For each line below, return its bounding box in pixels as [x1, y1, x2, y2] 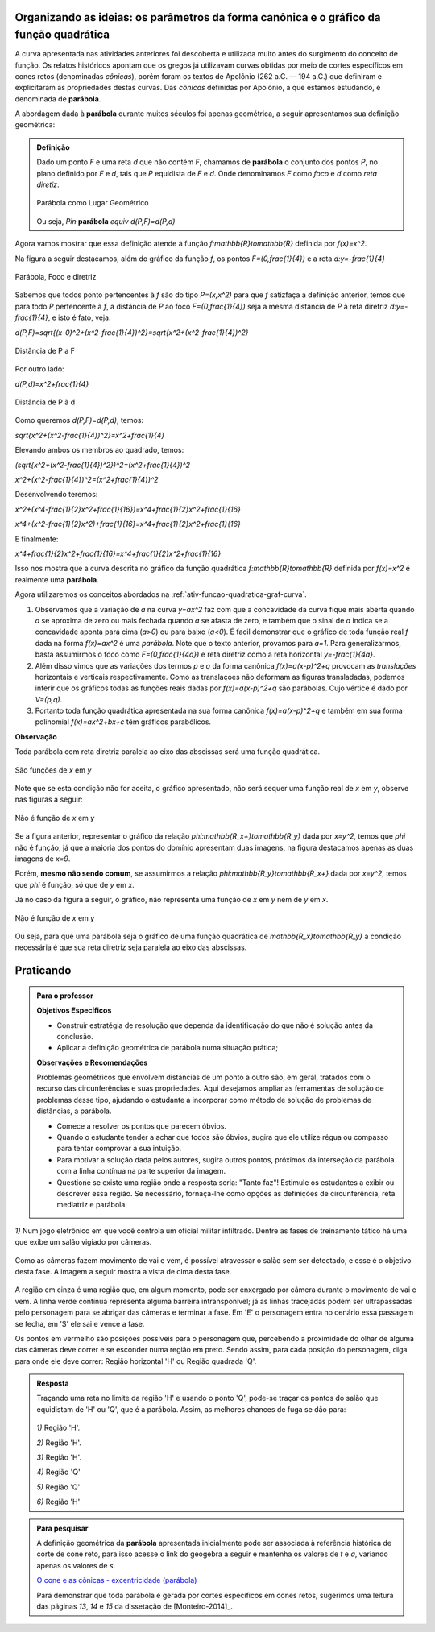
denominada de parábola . [14, 93, 101, 104]
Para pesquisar [36, 1523, 89, 1533]
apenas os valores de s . [36, 1560, 116, 1570]
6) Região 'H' [36, 1497, 81, 1506]
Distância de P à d [14, 397, 76, 407]
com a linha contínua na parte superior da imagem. [56, 1166, 226, 1176]
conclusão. [56, 1031, 94, 1041]
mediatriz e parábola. [56, 1200, 128, 1210]
